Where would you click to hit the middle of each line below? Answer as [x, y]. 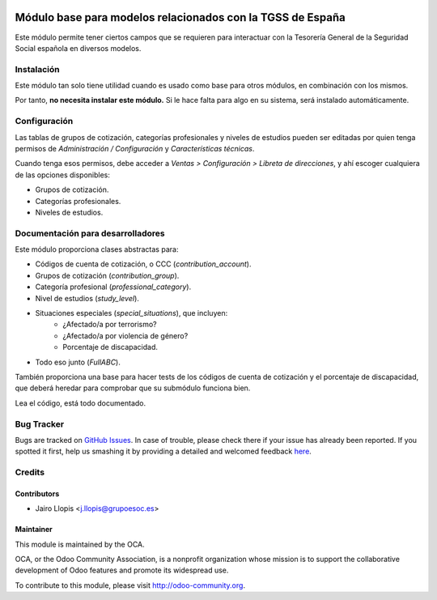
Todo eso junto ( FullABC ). [78, 362]
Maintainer [34, 530]
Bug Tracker [40, 423]
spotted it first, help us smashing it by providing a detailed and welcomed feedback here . [163, 451]
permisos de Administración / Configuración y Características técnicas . [135, 148]
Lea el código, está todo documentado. [81, 403]
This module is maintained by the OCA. [80, 544]
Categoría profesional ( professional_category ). [113, 287]
